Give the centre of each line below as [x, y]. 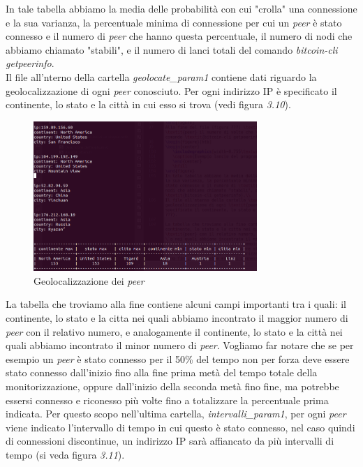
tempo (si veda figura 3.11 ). [65, 454]
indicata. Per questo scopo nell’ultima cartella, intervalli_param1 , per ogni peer [176, 414]
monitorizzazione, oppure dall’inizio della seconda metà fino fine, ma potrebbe [172, 386]
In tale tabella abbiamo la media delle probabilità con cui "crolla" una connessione [181, 8]
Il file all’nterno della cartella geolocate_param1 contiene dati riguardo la [161, 76]
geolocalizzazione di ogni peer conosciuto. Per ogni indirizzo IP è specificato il [171, 90]
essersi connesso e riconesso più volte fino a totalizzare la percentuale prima [167, 400]
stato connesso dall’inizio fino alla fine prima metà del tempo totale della [162, 372]
